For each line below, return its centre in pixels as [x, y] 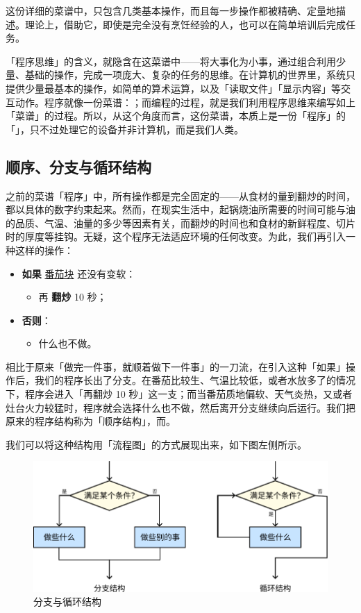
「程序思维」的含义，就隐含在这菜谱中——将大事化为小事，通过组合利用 [171, 61]
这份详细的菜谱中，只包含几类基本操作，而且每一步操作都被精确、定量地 [171, 10]
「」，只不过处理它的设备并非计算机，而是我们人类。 [125, 129]
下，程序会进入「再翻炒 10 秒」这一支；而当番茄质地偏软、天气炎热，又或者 [179, 394]
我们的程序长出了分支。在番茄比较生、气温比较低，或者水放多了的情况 [195, 380]
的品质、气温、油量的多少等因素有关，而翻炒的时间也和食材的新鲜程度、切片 [180, 222]
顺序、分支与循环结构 [78, 166]
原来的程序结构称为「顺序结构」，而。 [91, 421]
